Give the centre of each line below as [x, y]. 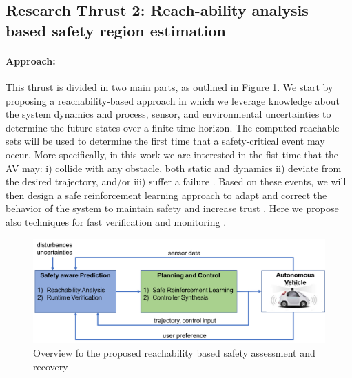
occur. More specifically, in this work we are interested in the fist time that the [172, 154]
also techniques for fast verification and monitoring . [116, 221]
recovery [51, 366]
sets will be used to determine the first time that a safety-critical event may [165, 141]
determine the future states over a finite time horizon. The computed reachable [173, 127]
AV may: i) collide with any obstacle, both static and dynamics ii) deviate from [174, 168]
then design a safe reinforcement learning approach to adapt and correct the [166, 195]
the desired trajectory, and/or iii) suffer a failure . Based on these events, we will [176, 181]
